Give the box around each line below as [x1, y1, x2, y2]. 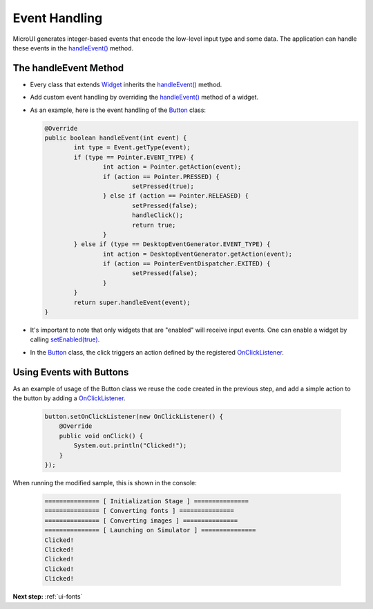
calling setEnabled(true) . [30, 335, 100, 344]
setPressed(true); [131, 182, 195, 190]
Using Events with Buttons [12, 366, 129, 378]
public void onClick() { [59, 432, 144, 440]
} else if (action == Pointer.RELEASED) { [102, 192, 249, 200]
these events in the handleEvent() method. [12, 44, 134, 52]
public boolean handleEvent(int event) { [44, 134, 187, 142]
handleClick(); [131, 212, 183, 219]
